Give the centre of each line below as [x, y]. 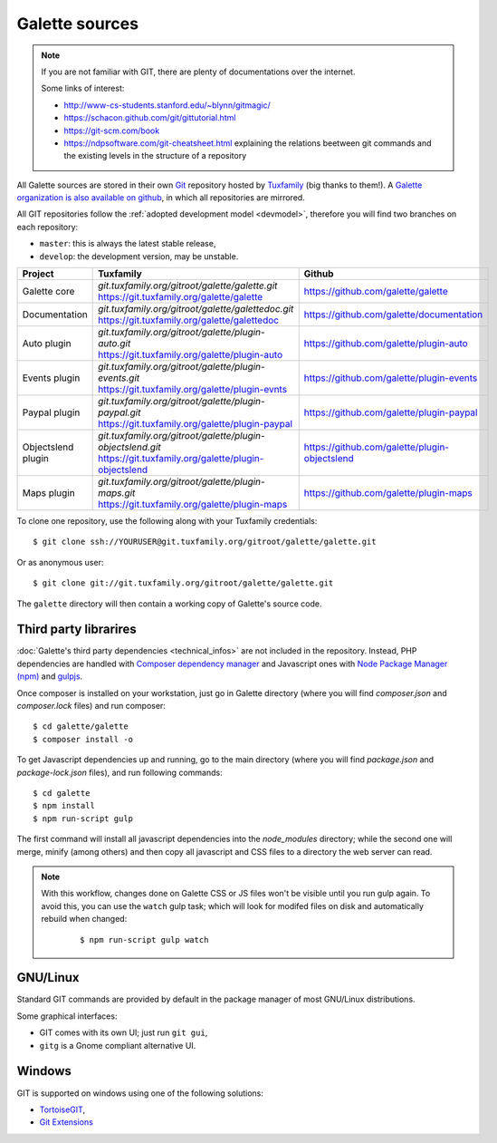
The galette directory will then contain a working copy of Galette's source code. [169, 604]
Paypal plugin [51, 412]
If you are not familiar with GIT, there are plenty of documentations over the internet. [198, 72]
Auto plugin [47, 344]
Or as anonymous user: [60, 562]
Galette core [48, 292]
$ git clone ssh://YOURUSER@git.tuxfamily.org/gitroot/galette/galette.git [205, 542]
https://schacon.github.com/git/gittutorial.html [150, 118]
